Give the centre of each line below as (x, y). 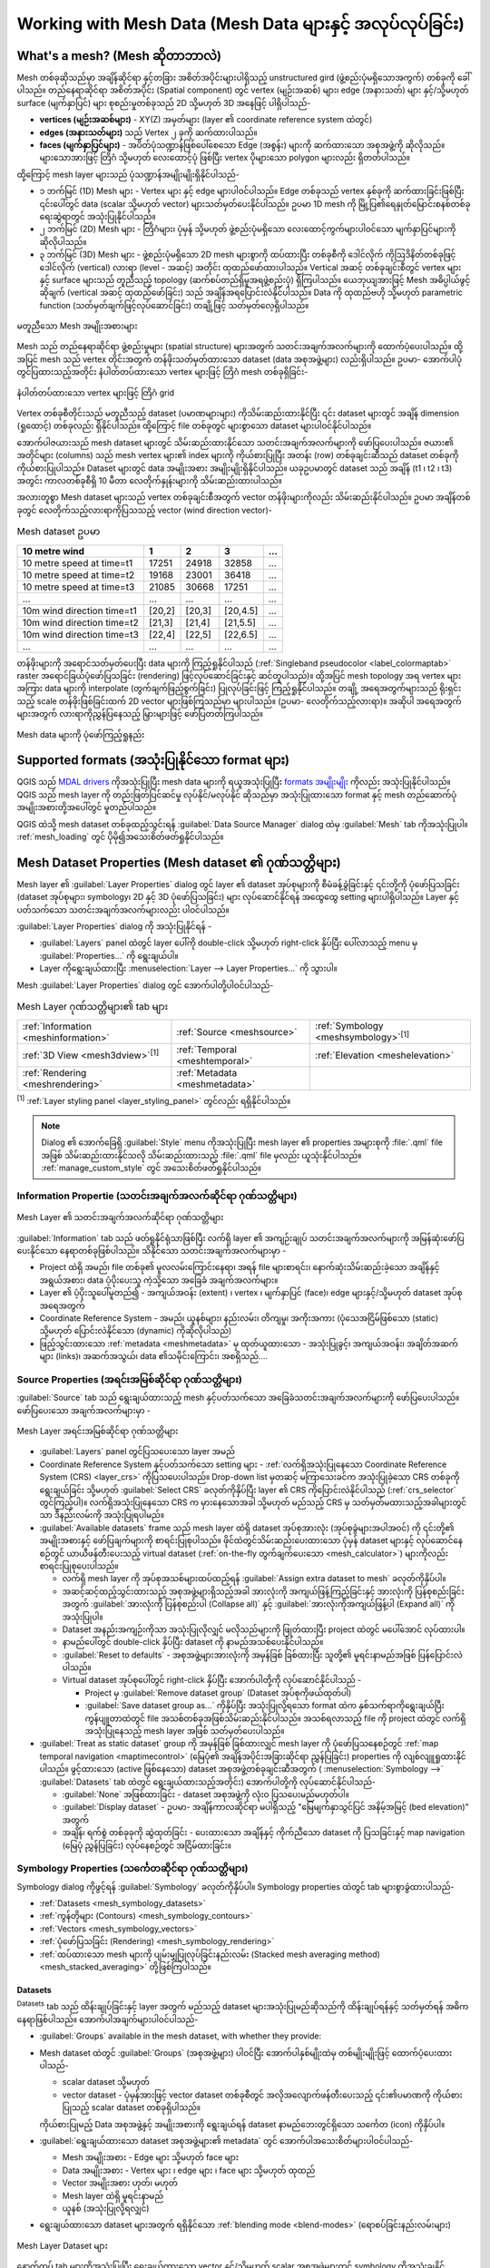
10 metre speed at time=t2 (78, 574)
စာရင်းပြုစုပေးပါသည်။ (79, 1566)
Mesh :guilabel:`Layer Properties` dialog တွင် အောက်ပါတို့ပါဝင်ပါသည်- (145, 985)
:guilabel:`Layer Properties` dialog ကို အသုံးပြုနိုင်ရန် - (114, 926)
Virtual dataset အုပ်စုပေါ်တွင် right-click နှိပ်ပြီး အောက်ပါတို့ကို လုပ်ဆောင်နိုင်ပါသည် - (212, 1680)
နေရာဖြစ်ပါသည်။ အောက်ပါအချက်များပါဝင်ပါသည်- (108, 2019)
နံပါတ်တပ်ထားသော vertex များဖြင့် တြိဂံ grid (96, 392)
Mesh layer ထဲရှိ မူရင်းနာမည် (113, 2195)
